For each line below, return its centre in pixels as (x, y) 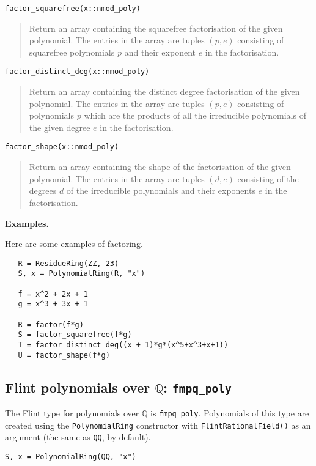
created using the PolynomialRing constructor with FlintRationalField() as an (158, 425)
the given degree (60, 127)
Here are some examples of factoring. (74, 244)
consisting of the (268, 178)
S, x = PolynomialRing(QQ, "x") (71, 457)
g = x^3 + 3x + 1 (53, 304)
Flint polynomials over (78, 387)
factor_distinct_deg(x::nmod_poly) (77, 72)
